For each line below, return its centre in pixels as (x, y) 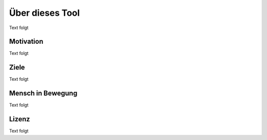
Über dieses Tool (44, 13)
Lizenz (20, 119)
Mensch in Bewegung (43, 93)
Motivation (26, 42)
